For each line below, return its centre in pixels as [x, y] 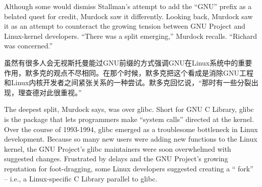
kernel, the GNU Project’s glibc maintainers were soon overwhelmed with [118, 148]
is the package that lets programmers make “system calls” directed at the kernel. [129, 119]
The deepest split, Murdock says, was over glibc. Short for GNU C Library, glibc [129, 109]
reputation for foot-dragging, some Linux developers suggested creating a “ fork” [129, 168]
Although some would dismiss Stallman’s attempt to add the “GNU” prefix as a [128, 6]
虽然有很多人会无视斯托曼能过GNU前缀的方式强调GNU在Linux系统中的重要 [128, 62]
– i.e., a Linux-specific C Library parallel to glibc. [81, 178]
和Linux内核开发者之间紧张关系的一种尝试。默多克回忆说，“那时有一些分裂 [128, 82]
